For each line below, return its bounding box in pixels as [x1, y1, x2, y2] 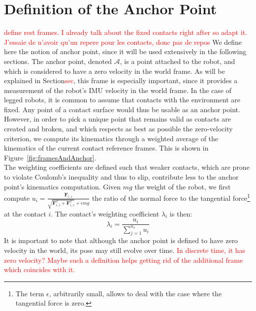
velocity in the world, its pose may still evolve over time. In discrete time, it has [4, 245, 246, 255]
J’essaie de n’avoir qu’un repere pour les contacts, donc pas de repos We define [4, 36, 242, 47]
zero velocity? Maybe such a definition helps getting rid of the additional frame [4, 254, 243, 265]
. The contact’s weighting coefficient [51, 208, 160, 218]
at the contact [4, 208, 46, 218]
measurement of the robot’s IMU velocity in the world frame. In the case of [4, 85, 231, 95]
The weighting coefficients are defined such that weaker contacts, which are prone [4, 162, 250, 172]
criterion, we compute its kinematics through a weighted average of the [4, 133, 219, 143]
